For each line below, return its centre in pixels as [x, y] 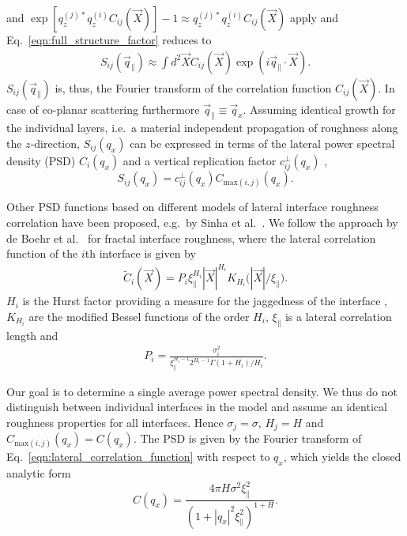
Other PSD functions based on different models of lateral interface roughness [192, 207]
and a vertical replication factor [200, 161]
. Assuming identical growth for [319, 109]
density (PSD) [41, 161]
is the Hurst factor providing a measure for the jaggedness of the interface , [205, 301]
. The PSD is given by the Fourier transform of [247, 438]
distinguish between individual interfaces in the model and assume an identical [197, 407]
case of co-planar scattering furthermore [103, 109]
